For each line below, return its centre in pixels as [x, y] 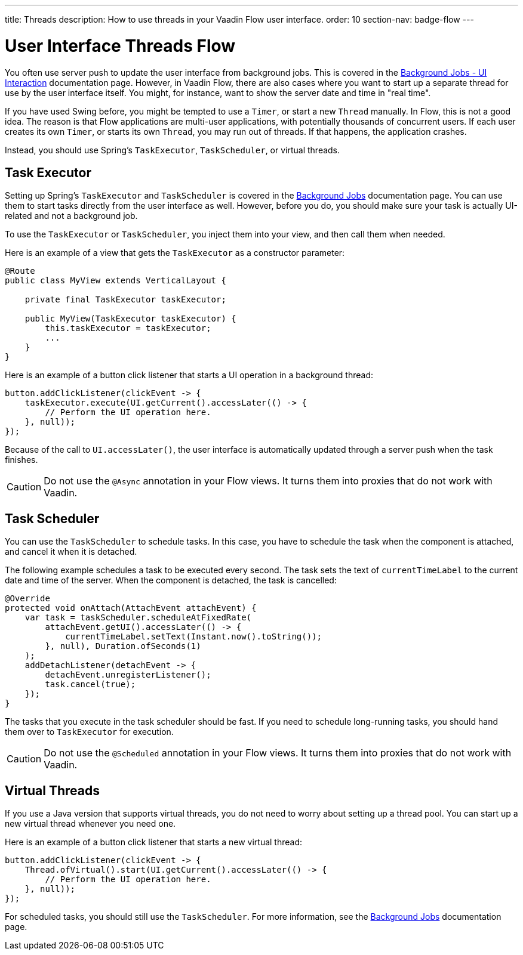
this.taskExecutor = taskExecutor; [128, 328]
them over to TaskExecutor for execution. [89, 732]
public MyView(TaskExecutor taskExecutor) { [130, 319]
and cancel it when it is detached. [71, 552]
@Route [20, 271]
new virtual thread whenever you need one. [90, 824]
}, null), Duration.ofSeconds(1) [123, 646]
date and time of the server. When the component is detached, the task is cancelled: [171, 580]
